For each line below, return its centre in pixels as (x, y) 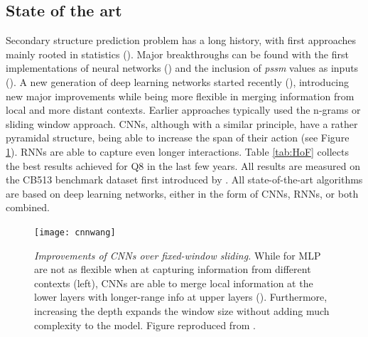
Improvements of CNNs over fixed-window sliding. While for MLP (178, 255)
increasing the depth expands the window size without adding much (182, 310)
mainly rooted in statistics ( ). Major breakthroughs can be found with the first (177, 54)
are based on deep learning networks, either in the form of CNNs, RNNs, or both (182, 193)
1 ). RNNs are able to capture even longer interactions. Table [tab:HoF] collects (177, 151)
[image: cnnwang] (75, 232)
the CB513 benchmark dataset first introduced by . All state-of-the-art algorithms (184, 180)
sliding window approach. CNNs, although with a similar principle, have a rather (182, 123)
